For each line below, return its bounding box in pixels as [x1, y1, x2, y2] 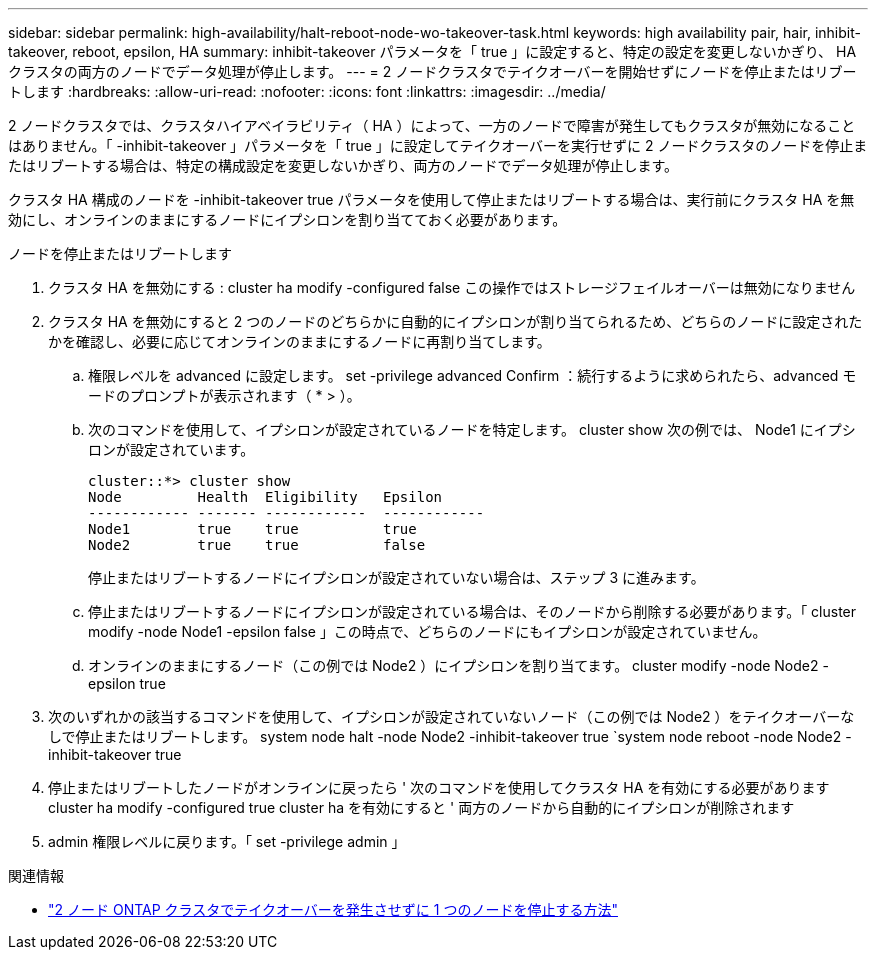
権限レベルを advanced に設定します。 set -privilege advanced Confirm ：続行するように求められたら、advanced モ [88, 367, 857, 384]
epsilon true [88, 675, 166, 692]
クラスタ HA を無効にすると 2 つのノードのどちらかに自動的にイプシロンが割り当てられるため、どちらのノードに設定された [48, 313, 863, 330]
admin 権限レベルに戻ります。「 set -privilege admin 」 [48, 833, 406, 850]
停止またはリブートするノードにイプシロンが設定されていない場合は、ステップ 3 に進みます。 [88, 569, 705, 586]
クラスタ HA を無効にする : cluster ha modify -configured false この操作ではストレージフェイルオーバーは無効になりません [48, 279, 856, 296]
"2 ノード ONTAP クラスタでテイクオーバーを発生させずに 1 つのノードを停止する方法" [48, 901, 618, 918]
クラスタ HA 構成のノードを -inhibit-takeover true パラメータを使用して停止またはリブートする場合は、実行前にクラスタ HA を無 [8, 191, 855, 208]
